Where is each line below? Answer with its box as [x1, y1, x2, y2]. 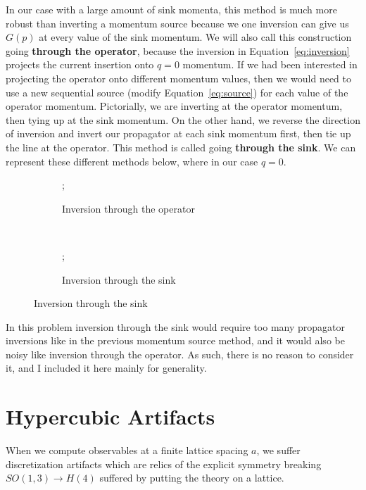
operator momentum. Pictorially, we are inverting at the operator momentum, [6, 99, 343, 113]
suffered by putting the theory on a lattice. [99, 470, 284, 485]
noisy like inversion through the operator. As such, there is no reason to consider [6, 346, 354, 361]
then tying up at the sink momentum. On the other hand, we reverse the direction [6, 112, 360, 127]
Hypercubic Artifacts [6, 402, 215, 431]
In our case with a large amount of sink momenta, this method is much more [6, 2, 337, 16]
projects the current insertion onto [6, 57, 154, 72]
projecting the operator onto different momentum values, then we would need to [6, 70, 351, 85]
